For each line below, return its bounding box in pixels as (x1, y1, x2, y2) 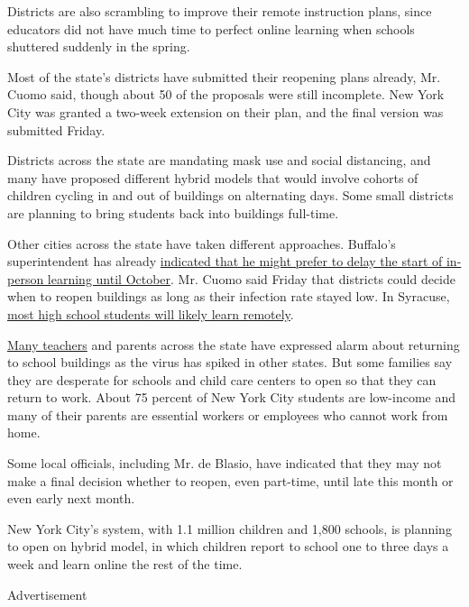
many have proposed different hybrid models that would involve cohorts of (7, 168, 418, 187)
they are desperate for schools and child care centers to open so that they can (7, 370, 437, 389)
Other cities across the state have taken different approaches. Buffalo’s (7, 234, 396, 253)
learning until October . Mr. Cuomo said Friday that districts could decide (47, 269, 456, 288)
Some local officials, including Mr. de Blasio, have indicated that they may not (7, 454, 442, 473)
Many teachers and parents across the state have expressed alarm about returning (7, 335, 460, 354)
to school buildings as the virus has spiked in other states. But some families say (7, 353, 453, 372)
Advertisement (7, 584, 87, 603)
